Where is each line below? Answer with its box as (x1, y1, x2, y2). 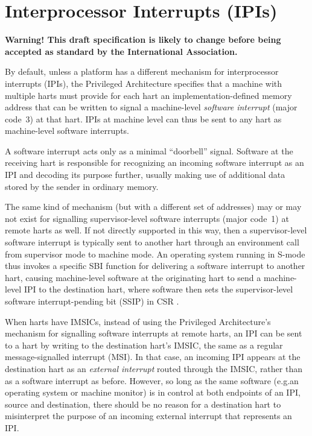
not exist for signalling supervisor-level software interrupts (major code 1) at (5, 212, 289, 224)
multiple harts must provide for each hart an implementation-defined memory (5, 89, 292, 101)
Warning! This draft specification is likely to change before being (5, 33, 281, 46)
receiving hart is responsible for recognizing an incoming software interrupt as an (5, 156, 304, 169)
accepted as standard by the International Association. (5, 45, 238, 57)
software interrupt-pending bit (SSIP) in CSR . (5, 295, 179, 307)
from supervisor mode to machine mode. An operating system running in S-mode (5, 247, 305, 260)
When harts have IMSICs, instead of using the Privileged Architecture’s (5, 315, 271, 327)
